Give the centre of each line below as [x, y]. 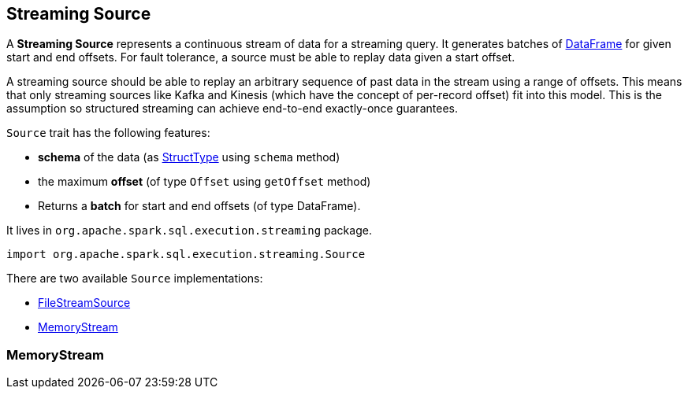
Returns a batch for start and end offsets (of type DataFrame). [199, 206]
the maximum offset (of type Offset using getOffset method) [205, 182]
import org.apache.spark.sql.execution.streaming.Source [186, 255]
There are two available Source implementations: [135, 279]
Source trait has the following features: [108, 133]
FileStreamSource [84, 303]
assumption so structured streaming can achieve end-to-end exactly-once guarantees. [232, 109]
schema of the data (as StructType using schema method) [189, 157]
